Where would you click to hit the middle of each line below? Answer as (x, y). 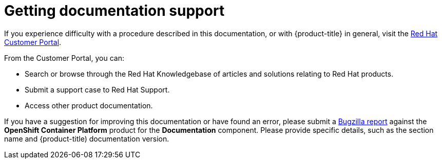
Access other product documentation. (89, 105)
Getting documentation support (114, 11)
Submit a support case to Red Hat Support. (97, 89)
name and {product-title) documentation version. (87, 138)
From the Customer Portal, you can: (64, 58)
